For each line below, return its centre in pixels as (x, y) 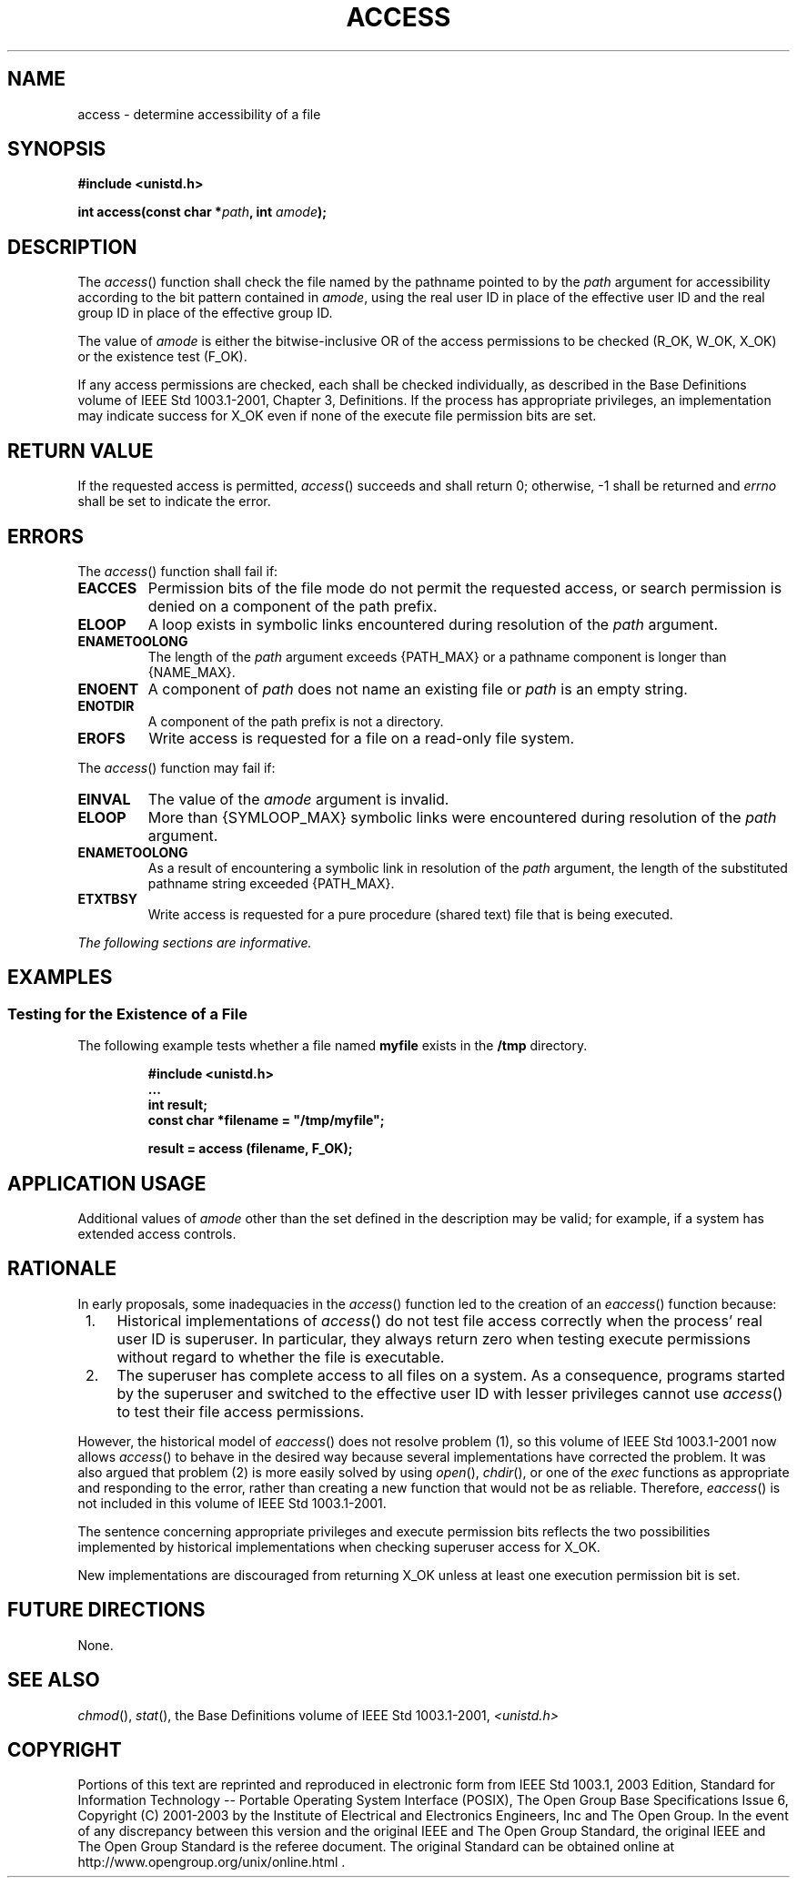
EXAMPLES (60, 978)
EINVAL (104, 799)
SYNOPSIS (57, 149)
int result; (177, 1105)
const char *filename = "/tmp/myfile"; (266, 1120)
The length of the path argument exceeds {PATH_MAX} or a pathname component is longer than (437, 656)
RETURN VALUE (81, 451)
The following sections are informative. (195, 942)
